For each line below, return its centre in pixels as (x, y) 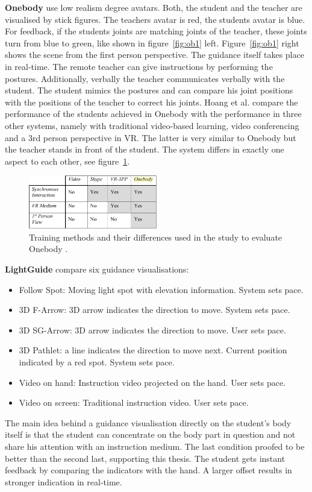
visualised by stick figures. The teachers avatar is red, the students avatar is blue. (155, 19)
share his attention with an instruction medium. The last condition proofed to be (155, 446)
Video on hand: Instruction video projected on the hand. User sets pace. (152, 382)
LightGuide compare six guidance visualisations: (97, 269)
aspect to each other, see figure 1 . (67, 161)
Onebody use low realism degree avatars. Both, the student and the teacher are (154, 7)
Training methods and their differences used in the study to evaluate (156, 237)
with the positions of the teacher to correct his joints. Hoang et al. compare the (151, 102)
